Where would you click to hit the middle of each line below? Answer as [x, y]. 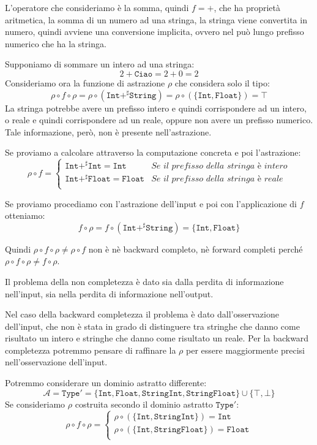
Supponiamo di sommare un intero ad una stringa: [100, 64]
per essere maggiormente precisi [246, 350]
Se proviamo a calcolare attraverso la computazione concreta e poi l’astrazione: [153, 152]
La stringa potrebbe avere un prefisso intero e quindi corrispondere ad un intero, [156, 108]
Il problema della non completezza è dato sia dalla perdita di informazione [144, 281]
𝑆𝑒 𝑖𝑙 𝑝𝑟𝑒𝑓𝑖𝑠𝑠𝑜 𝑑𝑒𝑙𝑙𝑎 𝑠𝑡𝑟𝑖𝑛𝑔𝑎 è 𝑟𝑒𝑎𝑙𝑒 [217, 179]
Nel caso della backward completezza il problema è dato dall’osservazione [142, 314]
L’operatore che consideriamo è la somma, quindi [97, 7]
